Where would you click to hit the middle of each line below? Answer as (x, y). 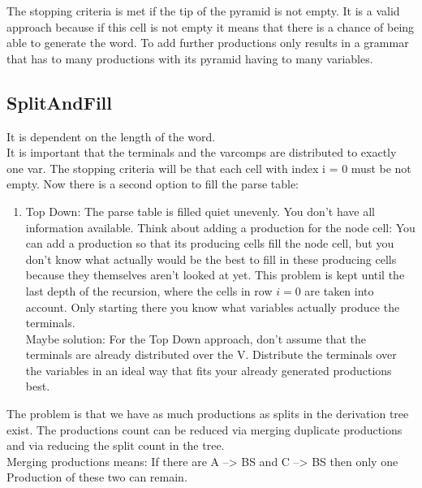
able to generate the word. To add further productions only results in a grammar (208, 43)
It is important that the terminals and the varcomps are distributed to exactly (202, 152)
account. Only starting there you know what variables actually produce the (213, 307)
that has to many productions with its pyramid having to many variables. (190, 58)
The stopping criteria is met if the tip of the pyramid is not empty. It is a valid (203, 11)
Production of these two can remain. (97, 477)
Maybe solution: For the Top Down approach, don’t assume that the (196, 338)
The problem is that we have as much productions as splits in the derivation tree (208, 414)
